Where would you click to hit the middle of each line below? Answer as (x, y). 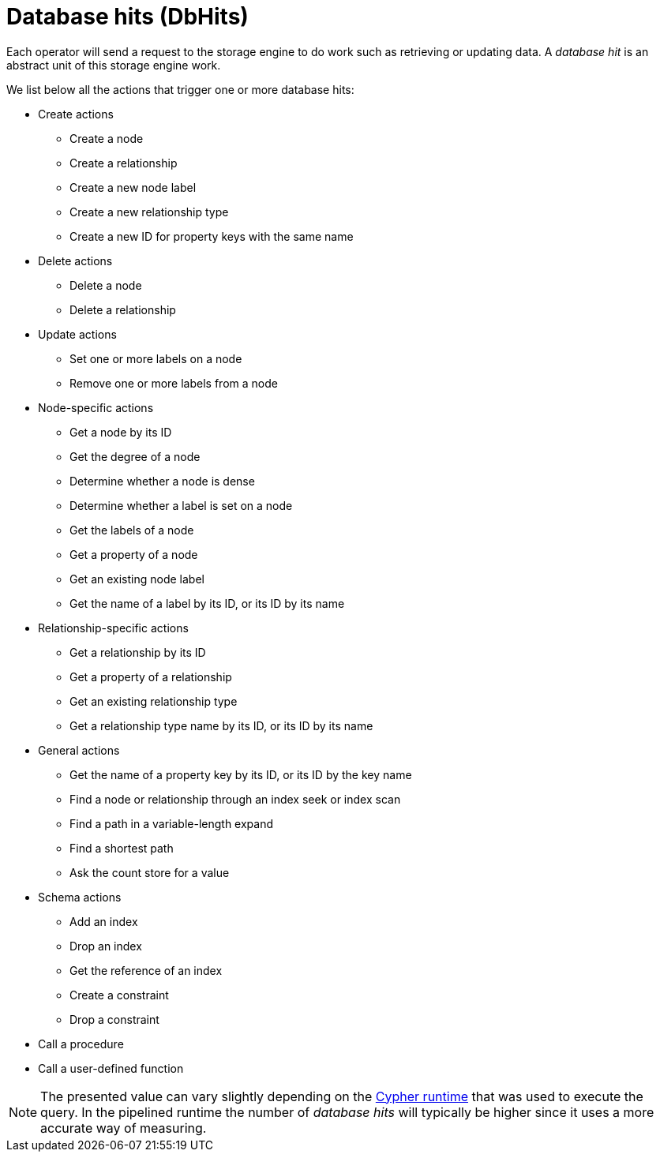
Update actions (77, 334)
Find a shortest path (122, 848)
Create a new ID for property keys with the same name (212, 236)
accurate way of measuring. (124, 1128)
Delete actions (75, 260)
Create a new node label (133, 187)
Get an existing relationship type (154, 701)
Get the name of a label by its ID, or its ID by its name (207, 603)
